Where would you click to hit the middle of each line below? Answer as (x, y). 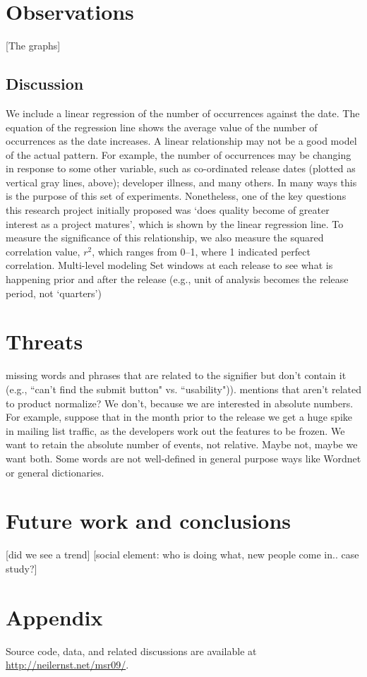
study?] (22, 568)
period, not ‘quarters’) (54, 293)
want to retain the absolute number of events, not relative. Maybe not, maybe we (182, 444)
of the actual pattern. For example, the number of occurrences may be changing (179, 154)
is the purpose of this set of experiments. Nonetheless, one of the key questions (176, 196)
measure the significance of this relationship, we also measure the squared (165, 238)
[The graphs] (33, 46)
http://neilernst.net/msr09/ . (67, 665)
